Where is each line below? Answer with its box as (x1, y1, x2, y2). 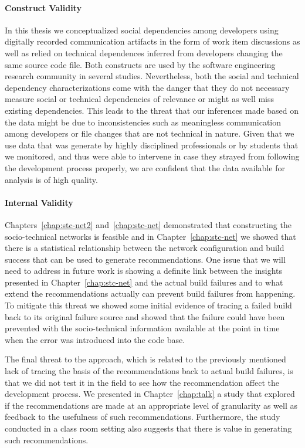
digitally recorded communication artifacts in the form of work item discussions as (5, 35, 300, 47)
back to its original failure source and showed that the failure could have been (5, 310, 285, 323)
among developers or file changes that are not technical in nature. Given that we (5, 127, 294, 140)
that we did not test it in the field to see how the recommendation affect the (5, 376, 279, 388)
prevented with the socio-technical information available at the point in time (5, 322, 280, 334)
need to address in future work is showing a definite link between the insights (5, 264, 283, 277)
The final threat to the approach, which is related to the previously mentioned (5, 353, 286, 365)
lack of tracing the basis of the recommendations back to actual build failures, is (5, 365, 293, 377)
